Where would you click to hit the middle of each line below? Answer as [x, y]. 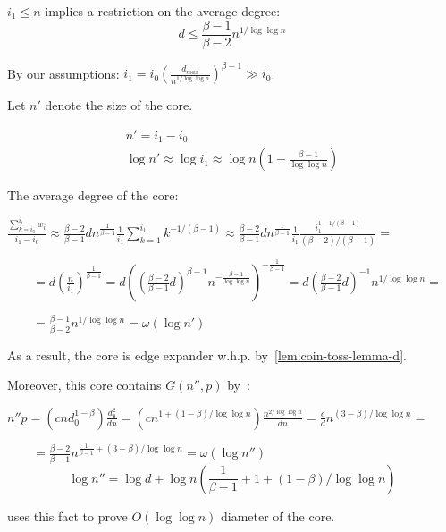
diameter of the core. [278, 515]
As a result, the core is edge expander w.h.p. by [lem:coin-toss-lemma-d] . [207, 355]
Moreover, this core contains [84, 385]
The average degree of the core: [93, 195]
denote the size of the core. [119, 105]
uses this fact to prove [67, 515]
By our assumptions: [63, 73]
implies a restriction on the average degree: [163, 11]
